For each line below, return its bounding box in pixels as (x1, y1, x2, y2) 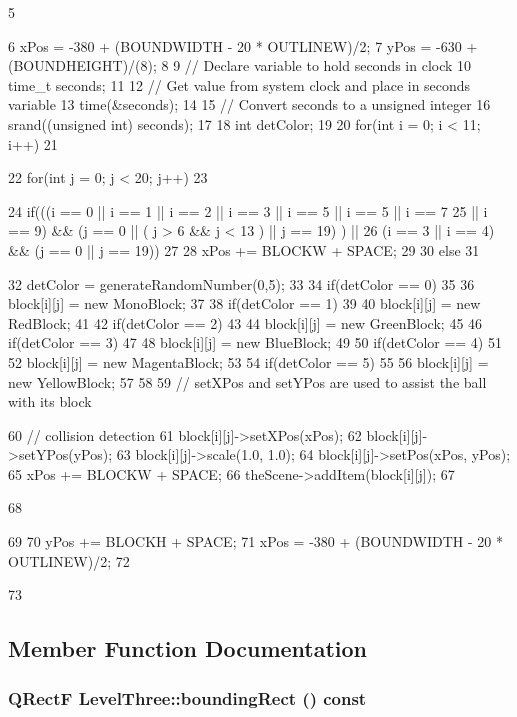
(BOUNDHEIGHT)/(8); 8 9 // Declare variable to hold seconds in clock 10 (8, 55, 472, 76)
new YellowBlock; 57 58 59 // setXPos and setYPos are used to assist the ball (8, 371, 487, 392)
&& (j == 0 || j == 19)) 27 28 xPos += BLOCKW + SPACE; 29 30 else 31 (8, 239, 480, 260)
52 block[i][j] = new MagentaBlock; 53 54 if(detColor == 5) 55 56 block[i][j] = (8, 351, 489, 372)
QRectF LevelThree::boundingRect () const (8, 685, 367, 710)
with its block (8, 391, 92, 412)
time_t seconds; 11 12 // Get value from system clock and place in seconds (8, 74, 471, 95)
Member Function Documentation (8, 633, 368, 664)
